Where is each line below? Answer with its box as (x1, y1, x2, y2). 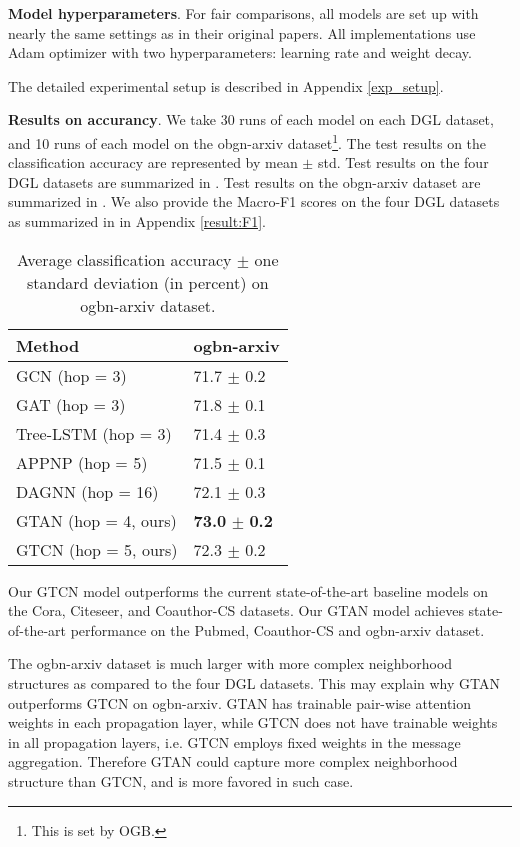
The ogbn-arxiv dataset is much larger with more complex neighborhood (8, 653, 453, 674)
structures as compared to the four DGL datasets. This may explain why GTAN (8, 672, 500, 693)
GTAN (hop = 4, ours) (16, 508, 177, 532)
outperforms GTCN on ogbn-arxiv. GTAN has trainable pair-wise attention (8, 692, 472, 713)
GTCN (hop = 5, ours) (16, 537, 178, 561)
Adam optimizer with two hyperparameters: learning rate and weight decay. (8, 42, 472, 63)
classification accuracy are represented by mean (8, 152, 298, 173)
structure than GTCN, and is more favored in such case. (8, 770, 354, 791)
